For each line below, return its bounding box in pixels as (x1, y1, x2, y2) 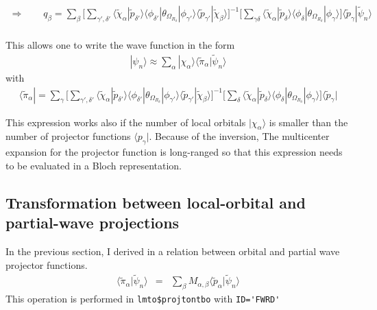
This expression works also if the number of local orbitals (5, 115, 246, 129)
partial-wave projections (5, 212, 180, 233)
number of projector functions (5, 129, 131, 143)
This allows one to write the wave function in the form (5, 38, 235, 52)
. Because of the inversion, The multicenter (149, 129, 330, 143)
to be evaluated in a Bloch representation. (5, 158, 182, 172)
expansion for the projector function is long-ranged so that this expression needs (5, 145, 343, 159)
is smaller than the (269, 115, 348, 129)
